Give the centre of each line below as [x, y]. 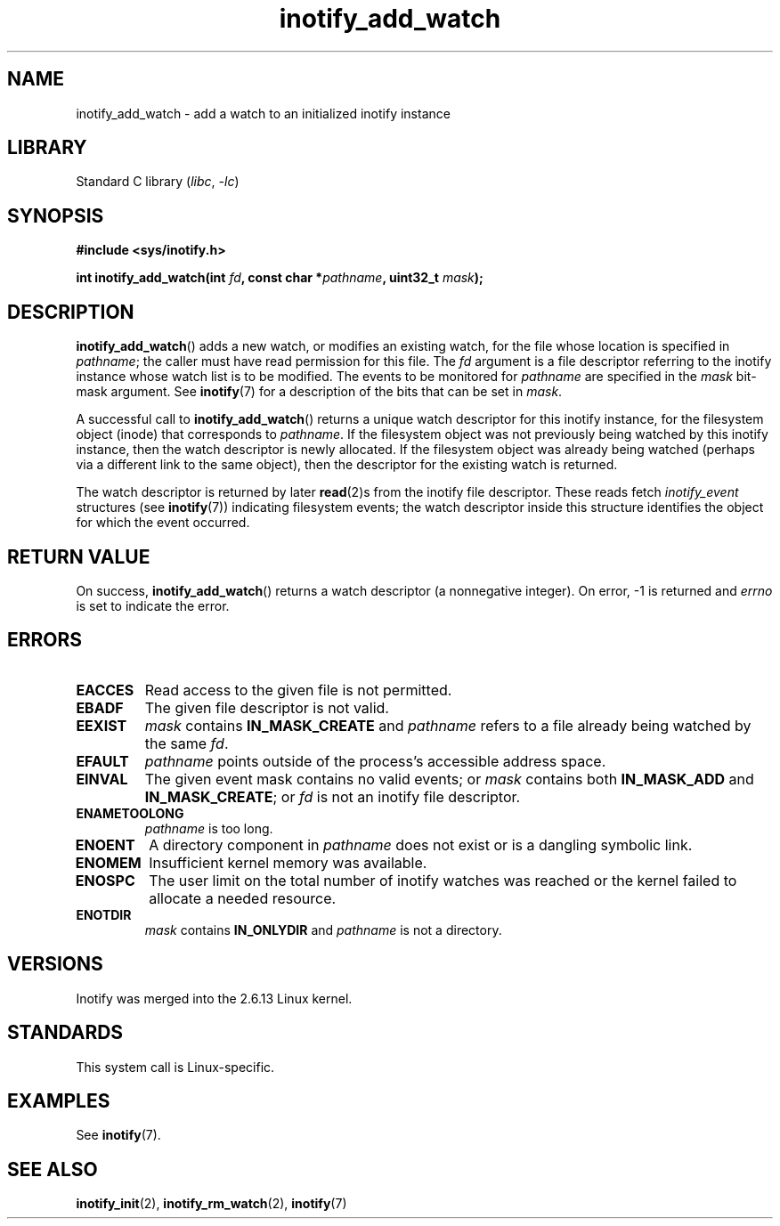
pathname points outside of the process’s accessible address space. [375, 761]
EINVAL [102, 779]
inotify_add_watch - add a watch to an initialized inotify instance [263, 113]
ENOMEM [108, 862]
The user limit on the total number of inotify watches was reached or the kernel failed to [443, 880]
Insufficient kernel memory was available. [288, 862]
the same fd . [187, 743]
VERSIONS [55, 964]
